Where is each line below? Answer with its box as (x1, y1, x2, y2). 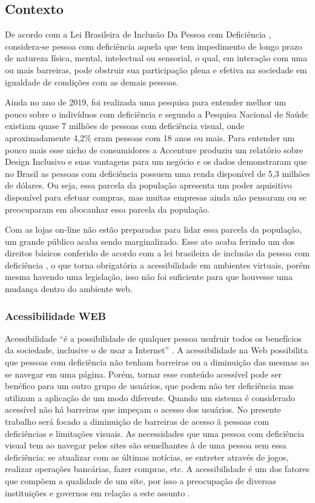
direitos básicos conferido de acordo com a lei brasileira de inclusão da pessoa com (5, 247, 310, 259)
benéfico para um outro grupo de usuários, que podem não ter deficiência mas (5, 379, 294, 392)
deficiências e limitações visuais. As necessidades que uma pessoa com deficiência (5, 427, 305, 439)
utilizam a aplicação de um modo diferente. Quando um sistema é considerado (5, 391, 296, 404)
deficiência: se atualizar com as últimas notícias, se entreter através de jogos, (5, 450, 289, 463)
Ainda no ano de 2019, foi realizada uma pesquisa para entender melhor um (5, 96, 287, 108)
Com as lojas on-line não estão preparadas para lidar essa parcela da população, (5, 223, 302, 236)
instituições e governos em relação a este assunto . (5, 486, 190, 499)
